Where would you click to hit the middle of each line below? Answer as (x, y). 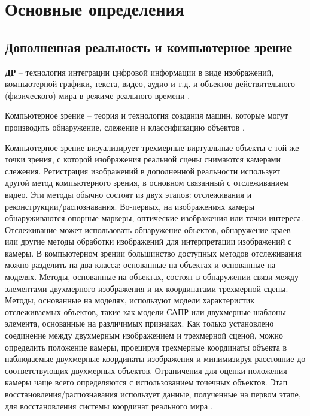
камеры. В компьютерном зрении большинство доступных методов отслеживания (153, 253)
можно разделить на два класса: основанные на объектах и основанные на (140, 265)
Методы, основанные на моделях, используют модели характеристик (130, 300)
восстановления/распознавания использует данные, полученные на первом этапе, (153, 394)
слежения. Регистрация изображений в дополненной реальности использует (142, 171)
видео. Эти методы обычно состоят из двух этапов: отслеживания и (128, 194)
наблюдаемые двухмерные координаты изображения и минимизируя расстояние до (155, 359)
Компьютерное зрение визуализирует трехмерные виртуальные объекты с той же (152, 147)
